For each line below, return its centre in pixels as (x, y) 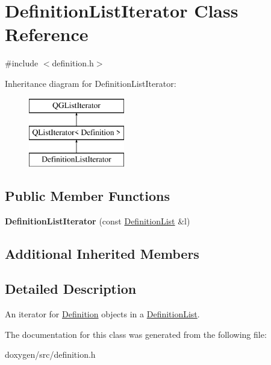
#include (22, 63)
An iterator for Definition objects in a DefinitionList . (102, 314)
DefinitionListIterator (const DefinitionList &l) (98, 221)
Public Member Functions (87, 195)
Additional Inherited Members (102, 253)
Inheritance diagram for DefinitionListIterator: (91, 83)
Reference (47, 34)
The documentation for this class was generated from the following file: (136, 334)
